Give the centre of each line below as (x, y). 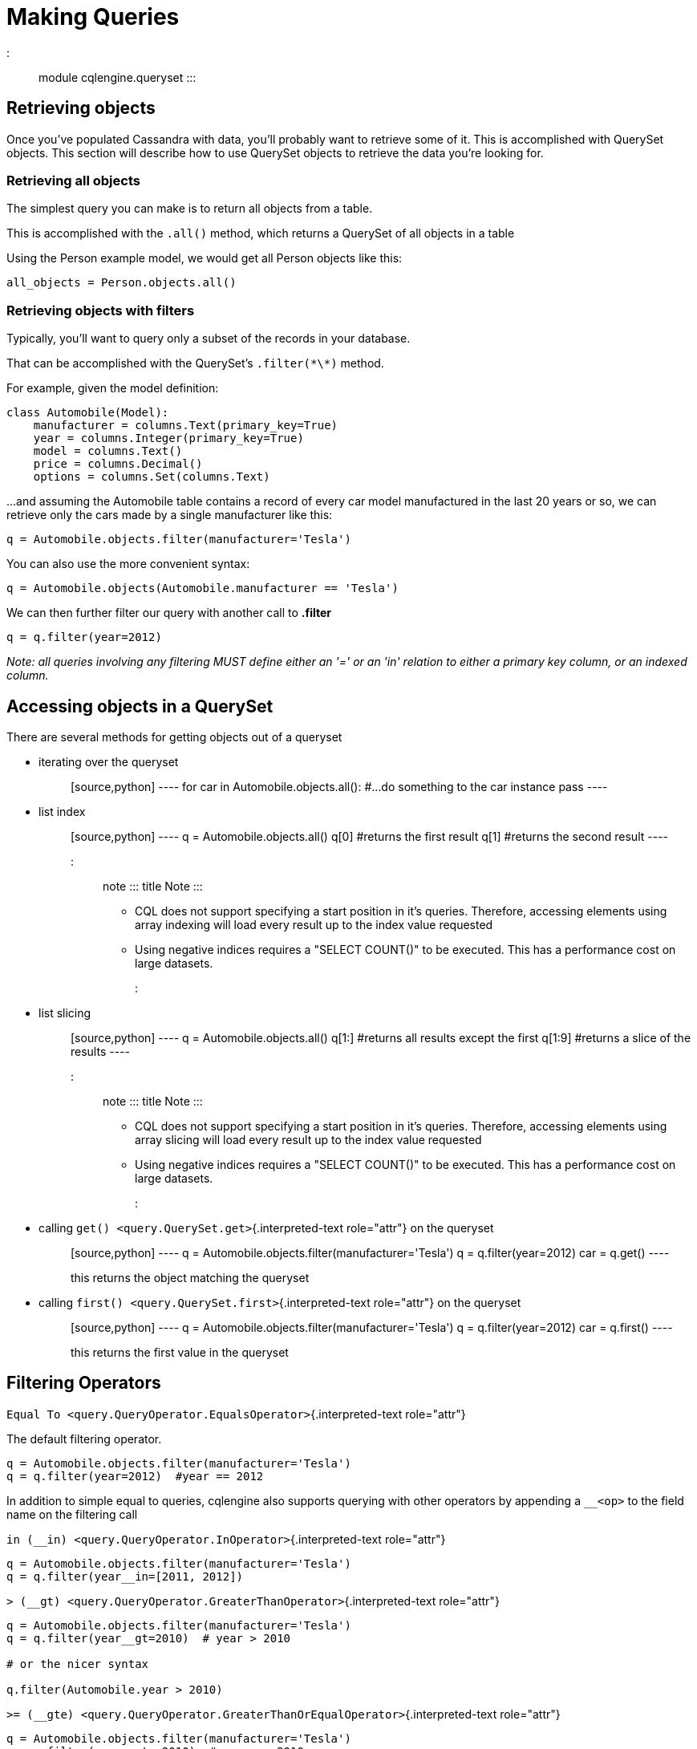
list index (62, 811)
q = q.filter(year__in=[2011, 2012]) (125, 1576)
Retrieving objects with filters (101, 310)
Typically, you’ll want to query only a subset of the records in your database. (209, 339)
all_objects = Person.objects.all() (122, 283)
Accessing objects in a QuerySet (140, 706)
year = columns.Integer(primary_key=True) (168, 438)
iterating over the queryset (109, 761)
